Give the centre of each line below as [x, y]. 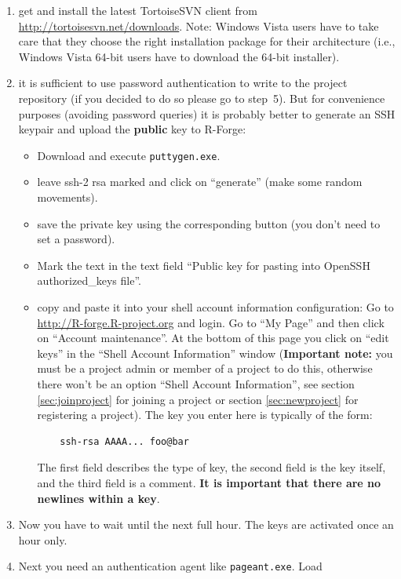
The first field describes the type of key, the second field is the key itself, [211, 467]
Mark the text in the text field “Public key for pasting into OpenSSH [204, 265]
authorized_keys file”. [89, 280]
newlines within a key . [98, 498]
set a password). [76, 239]
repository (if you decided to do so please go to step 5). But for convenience [202, 98]
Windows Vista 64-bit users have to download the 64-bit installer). [179, 56]
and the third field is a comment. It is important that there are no [209, 482]
